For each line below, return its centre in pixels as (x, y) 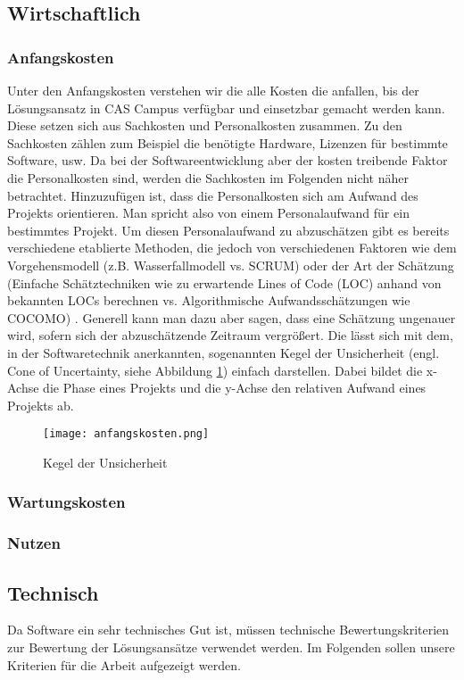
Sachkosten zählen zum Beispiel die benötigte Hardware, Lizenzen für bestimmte (228, 142)
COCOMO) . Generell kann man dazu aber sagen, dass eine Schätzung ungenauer (232, 317)
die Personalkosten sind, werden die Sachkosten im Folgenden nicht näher (208, 177)
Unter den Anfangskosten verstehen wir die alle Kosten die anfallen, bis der (213, 90)
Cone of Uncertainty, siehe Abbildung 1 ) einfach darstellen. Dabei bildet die (215, 370)
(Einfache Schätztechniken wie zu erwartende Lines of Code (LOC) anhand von (224, 282)
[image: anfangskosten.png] (126, 434)
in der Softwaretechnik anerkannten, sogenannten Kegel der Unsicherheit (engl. (224, 352)
